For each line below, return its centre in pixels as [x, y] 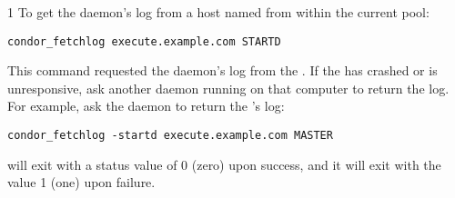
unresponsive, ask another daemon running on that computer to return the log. [228, 88]
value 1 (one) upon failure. [81, 182]
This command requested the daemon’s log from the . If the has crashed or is [222, 70]
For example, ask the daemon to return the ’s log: [146, 106]
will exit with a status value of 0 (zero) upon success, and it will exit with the [224, 164]
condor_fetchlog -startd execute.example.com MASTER [170, 136]
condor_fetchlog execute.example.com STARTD [144, 41]
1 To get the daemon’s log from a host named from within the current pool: [218, 12]
